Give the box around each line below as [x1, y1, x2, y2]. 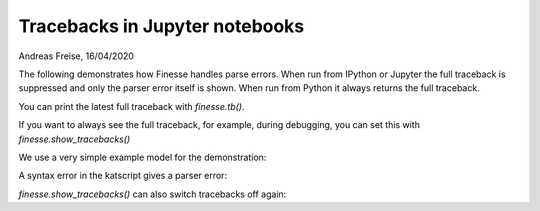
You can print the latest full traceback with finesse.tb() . [18, 100, 245, 112]
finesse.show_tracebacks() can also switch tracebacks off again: [18, 188, 287, 200]
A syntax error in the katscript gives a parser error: [18, 170, 228, 182]
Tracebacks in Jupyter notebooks [18, 15, 305, 37]
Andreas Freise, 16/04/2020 [18, 50, 135, 62]
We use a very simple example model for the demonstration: [18, 151, 267, 163]
